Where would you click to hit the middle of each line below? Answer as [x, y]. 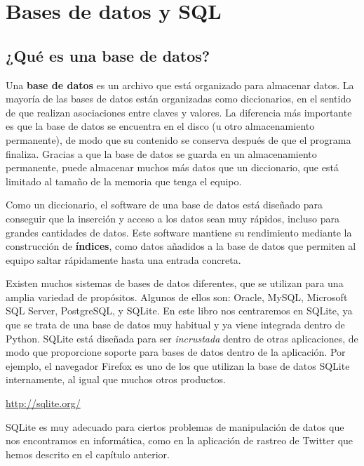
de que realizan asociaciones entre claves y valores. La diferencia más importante [179, 112]
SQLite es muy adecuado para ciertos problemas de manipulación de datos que [175, 426]
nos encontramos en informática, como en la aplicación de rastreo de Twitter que [180, 440]
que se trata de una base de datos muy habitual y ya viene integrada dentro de [175, 325]
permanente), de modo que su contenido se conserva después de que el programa [178, 139]
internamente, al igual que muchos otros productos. [116, 379]
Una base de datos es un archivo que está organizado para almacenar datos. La [180, 85]
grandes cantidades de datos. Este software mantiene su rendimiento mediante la [179, 232]
